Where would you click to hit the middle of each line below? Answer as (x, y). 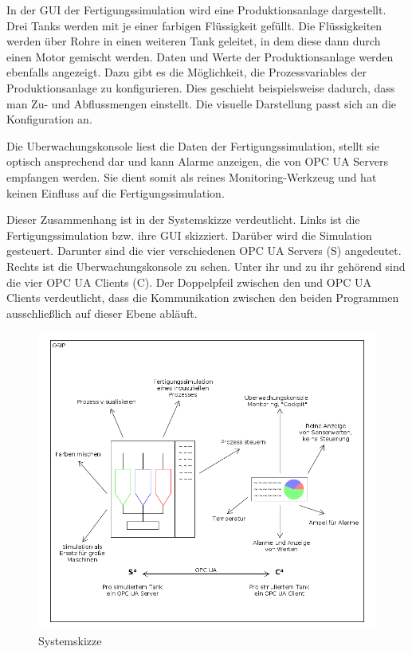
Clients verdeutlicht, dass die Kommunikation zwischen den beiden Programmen (203, 298)
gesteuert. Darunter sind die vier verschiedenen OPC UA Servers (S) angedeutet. (204, 251)
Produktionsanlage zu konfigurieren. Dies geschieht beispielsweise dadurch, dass (201, 87)
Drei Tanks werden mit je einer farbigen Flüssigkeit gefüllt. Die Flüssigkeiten (194, 25)
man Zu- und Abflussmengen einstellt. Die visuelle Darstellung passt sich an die (202, 103)
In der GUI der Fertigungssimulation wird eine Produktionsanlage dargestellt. (196, 10)
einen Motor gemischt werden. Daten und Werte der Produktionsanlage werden (200, 56)
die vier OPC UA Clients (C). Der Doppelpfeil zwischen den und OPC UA (189, 282)
